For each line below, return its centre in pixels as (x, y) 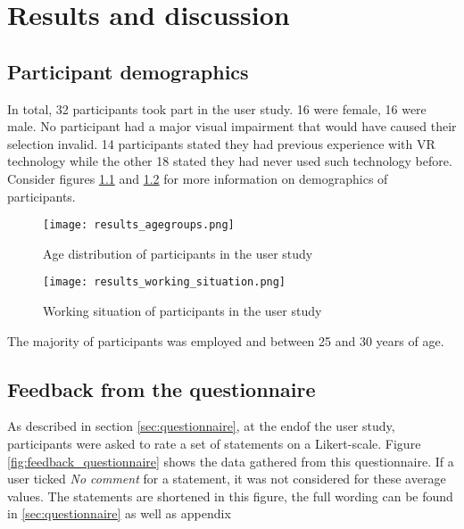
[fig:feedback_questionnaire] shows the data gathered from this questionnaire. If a (231, 461)
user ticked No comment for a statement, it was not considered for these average (227, 479)
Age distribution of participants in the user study (178, 253)
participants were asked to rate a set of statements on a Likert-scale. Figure (214, 444)
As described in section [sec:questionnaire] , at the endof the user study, (201, 426)
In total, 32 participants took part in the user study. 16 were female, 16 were (217, 108)
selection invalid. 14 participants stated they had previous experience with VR (221, 143)
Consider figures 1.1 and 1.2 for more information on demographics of (198, 178)
